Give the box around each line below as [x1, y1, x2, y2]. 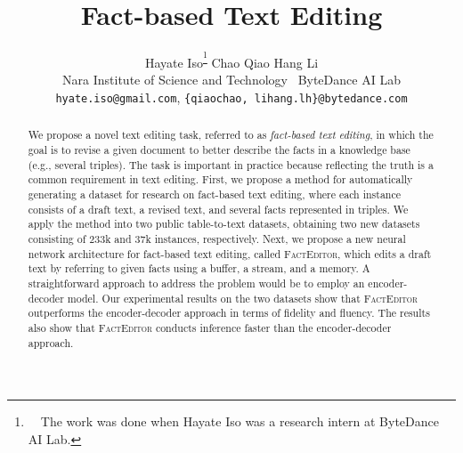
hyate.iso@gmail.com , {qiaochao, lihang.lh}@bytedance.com [55, 87, 408, 106]
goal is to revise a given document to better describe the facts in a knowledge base [28, 142, 410, 157]
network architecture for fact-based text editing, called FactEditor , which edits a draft [28, 246, 432, 261]
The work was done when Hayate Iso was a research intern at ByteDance [40, 412, 439, 431]
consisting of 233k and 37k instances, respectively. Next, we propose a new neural [28, 231, 406, 246]
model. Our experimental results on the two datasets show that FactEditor [67, 290, 418, 305]
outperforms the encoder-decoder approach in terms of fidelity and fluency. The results [28, 305, 430, 320]
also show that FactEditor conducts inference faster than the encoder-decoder [28, 320, 392, 335]
